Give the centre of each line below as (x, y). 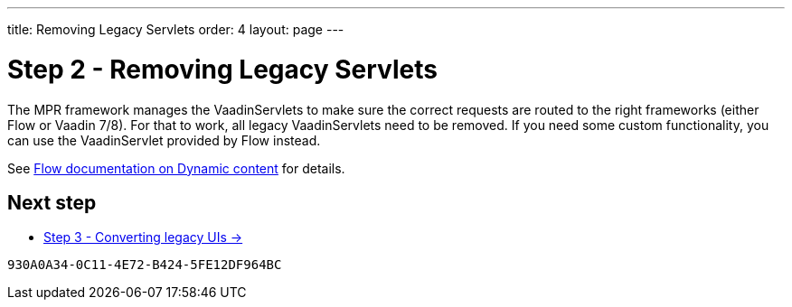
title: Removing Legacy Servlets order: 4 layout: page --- (176, 29)
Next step (52, 202)
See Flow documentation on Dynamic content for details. (176, 168)
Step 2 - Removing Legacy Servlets (222, 69)
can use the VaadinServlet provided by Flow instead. (164, 140)
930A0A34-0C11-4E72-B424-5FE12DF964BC (145, 265)
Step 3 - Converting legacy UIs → (143, 237)
